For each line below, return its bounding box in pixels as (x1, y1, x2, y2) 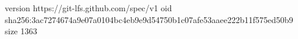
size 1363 (5, 25, 37, 37)
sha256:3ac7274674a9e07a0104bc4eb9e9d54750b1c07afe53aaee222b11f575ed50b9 (5, 13, 293, 25)
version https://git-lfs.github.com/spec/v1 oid (5, 2, 172, 14)
